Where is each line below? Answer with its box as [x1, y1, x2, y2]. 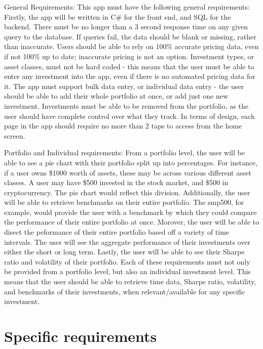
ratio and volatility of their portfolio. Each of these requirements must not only [4, 256, 250, 267]
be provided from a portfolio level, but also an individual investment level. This [4, 266, 251, 277]
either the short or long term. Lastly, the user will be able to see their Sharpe [4, 246, 245, 257]
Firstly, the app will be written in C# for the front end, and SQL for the [4, 11, 231, 22]
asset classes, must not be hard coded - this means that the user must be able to [4, 61, 254, 71]
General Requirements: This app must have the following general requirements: [4, 2, 250, 12]
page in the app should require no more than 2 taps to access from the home [4, 120, 242, 131]
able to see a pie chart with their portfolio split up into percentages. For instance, [4, 157, 258, 167]
